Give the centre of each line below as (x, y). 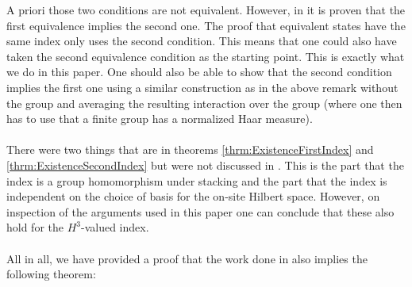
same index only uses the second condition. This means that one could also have (202, 41)
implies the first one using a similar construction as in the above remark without (202, 87)
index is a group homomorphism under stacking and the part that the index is (197, 180)
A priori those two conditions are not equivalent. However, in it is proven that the (206, 10)
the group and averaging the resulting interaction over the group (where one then (204, 103)
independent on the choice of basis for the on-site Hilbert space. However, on (193, 196)
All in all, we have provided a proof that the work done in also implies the (187, 258)
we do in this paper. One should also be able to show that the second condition (199, 72)
